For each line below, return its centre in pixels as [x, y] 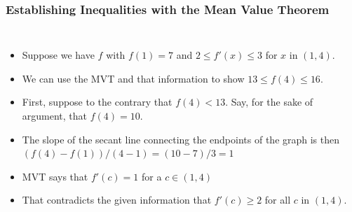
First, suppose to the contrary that [97, 102]
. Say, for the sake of [269, 102]
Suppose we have [58, 55]
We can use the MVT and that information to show [133, 78]
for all [278, 200]
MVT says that [55, 176]
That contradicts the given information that [117, 200]
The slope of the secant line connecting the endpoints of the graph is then [181, 139]
